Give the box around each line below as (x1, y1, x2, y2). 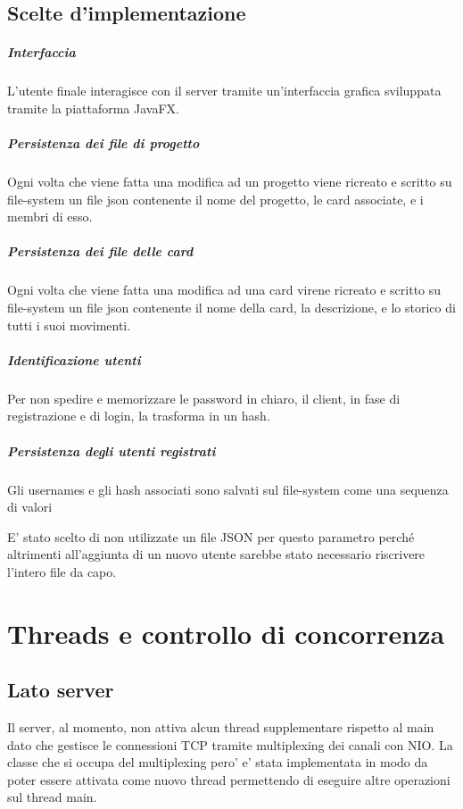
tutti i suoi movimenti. (7, 315, 131, 334)
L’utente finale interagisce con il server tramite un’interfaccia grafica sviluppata (7, 81, 442, 100)
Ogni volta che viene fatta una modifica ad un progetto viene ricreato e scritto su (7, 172, 452, 191)
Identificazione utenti (7, 350, 141, 369)
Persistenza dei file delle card (7, 242, 194, 261)
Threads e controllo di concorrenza (7, 614, 445, 651)
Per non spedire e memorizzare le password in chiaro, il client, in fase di (7, 388, 401, 407)
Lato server (7, 676, 114, 704)
